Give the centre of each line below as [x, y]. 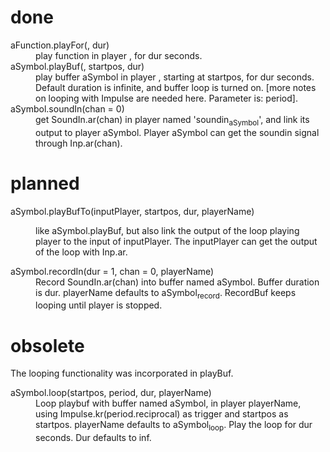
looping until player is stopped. [99, 305]
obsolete [47, 345]
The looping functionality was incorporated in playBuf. [122, 373]
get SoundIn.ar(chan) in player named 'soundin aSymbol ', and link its [172, 120]
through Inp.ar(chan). [79, 143]
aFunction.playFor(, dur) [60, 45]
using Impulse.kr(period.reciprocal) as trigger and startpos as [162, 414]
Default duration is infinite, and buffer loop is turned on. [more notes [176, 87]
